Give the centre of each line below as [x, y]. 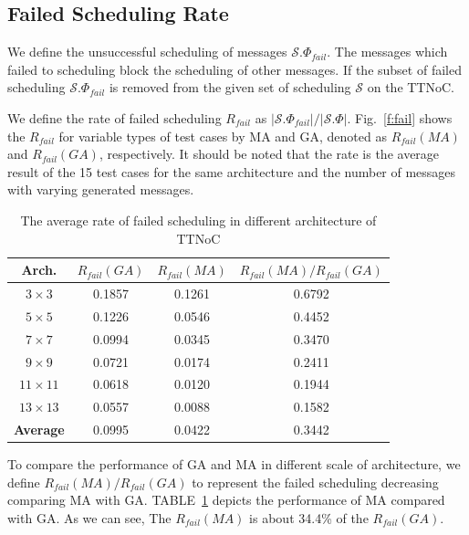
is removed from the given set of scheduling [230, 87]
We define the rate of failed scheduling [115, 117]
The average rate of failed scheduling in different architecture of [198, 220]
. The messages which [387, 52]
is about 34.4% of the [309, 517]
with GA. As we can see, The [89, 517]
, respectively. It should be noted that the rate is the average [269, 154]
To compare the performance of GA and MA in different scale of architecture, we [234, 464]
